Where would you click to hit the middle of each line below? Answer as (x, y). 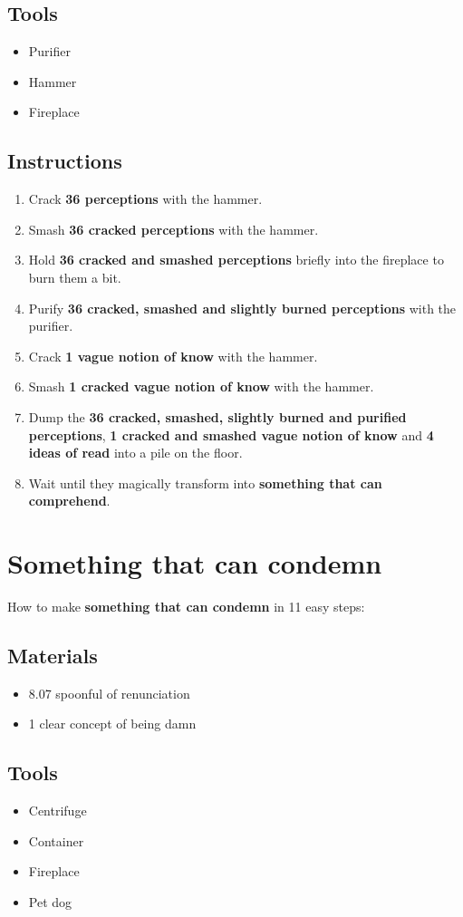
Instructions (65, 161)
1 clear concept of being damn (112, 724)
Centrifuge (58, 811)
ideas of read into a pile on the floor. (135, 453)
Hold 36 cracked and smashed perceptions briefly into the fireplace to (236, 260)
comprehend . (69, 501)
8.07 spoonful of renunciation (109, 693)
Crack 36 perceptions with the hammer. (145, 199)
